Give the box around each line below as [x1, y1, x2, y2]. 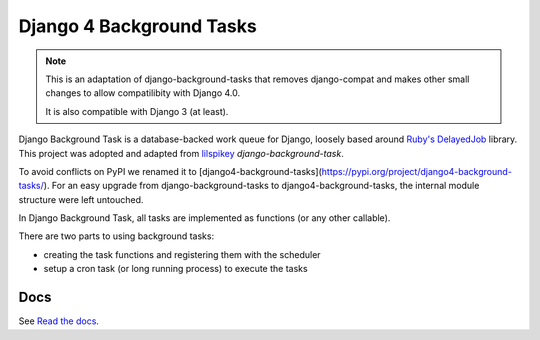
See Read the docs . [18, 315, 100, 327]
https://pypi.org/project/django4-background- [321, 165, 512, 177]
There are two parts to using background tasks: [18, 230, 215, 242]
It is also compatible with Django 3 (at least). [45, 105, 229, 117]
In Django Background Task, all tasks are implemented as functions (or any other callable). [18, 212, 391, 224]
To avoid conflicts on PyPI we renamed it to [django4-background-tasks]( [18, 165, 322, 177]
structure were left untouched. [18, 193, 144, 205]
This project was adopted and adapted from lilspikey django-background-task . [18, 147, 344, 159]
